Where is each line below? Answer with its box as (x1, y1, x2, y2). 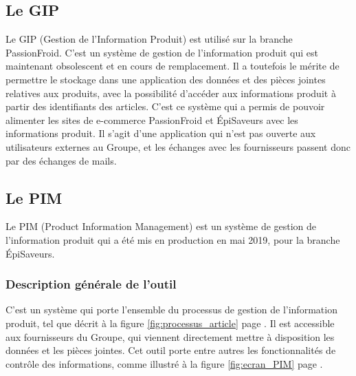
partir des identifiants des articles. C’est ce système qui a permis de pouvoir (5, 99, 325, 114)
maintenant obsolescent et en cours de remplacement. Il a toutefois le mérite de (5, 59, 340, 73)
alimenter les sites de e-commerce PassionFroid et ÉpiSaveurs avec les (5, 112, 298, 127)
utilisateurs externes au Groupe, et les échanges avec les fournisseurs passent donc (5, 139, 351, 154)
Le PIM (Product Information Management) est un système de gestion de (5, 219, 317, 233)
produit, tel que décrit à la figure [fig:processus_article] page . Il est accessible (5, 315, 335, 330)
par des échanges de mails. (5, 153, 117, 167)
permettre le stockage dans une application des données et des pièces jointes (5, 72, 326, 86)
